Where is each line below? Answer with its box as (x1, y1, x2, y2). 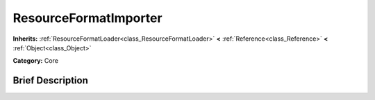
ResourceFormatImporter (12, 10, 162, 26)
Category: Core (12, 57, 59, 65)
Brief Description (12, 74, 88, 86)
